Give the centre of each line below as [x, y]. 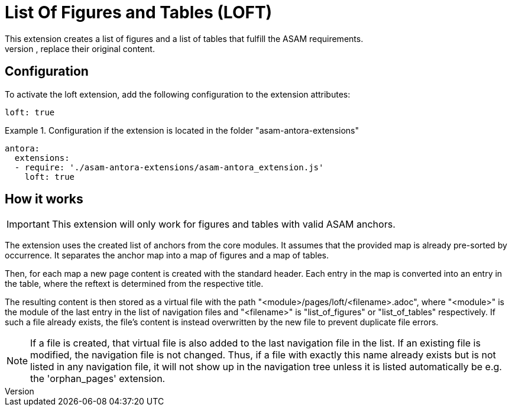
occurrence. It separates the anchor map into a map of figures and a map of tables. [167, 255]
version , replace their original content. [80, 48]
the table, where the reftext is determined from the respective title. [134, 284]
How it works [44, 199]
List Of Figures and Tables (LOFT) [139, 12]
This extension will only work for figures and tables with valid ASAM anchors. [223, 224]
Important [28, 224]
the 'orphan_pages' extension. [98, 379]
